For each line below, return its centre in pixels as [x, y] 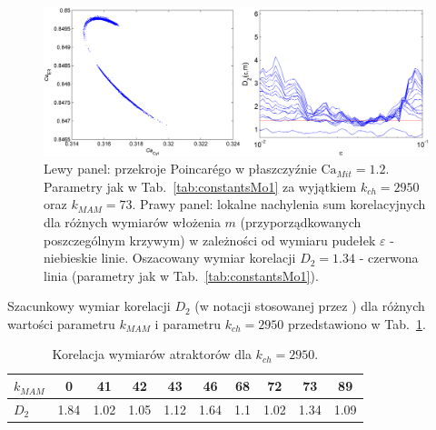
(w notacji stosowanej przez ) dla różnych [310, 306]
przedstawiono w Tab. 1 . [357, 323]
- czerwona [389, 258]
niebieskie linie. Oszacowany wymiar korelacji [170, 258]
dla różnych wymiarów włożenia [132, 221]
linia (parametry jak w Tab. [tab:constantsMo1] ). [181, 275]
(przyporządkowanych [301, 221]
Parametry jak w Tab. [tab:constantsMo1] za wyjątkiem [200, 186]
